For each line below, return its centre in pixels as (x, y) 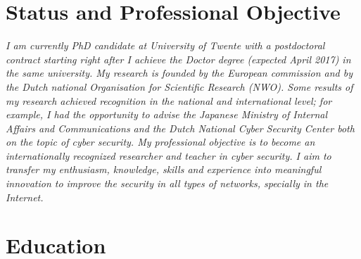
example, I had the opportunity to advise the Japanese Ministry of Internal (167, 114)
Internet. (25, 197)
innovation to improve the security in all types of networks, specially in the (167, 183)
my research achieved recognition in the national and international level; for (169, 100)
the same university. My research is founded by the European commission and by (179, 73)
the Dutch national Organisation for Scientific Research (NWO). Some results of (179, 86)
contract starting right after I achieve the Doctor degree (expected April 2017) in (178, 59)
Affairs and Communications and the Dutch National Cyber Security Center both (180, 128)
